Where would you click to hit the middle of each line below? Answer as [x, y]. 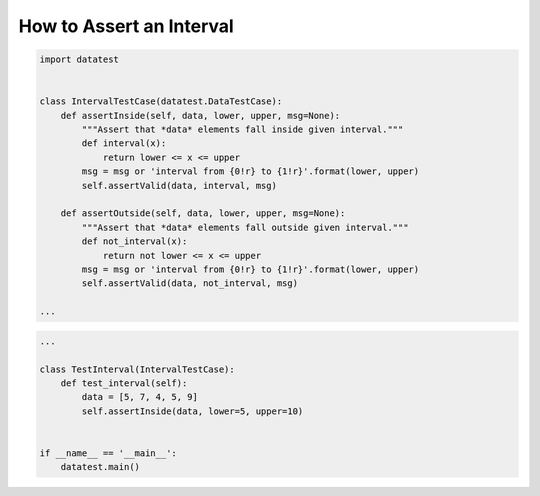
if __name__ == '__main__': [108, 453]
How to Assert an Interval [126, 26]
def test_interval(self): [124, 383]
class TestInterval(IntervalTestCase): [137, 369]
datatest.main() [100, 467]
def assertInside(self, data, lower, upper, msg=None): [200, 115]
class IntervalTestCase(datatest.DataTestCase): [161, 101]
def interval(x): [124, 143]
